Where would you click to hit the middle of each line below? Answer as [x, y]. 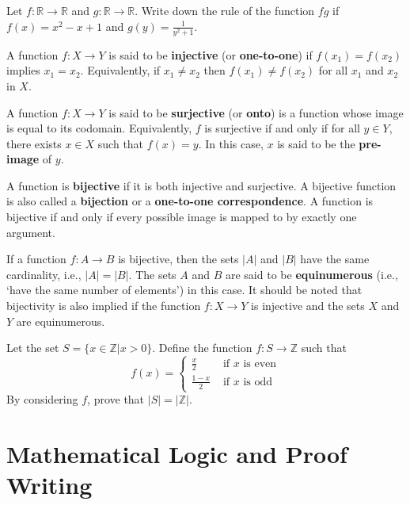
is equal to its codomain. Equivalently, [99, 128]
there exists [34, 143]
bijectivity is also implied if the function [104, 306]
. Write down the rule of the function [225, 10]
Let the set [33, 348]
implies [23, 70]
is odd [258, 382]
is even [260, 363]
